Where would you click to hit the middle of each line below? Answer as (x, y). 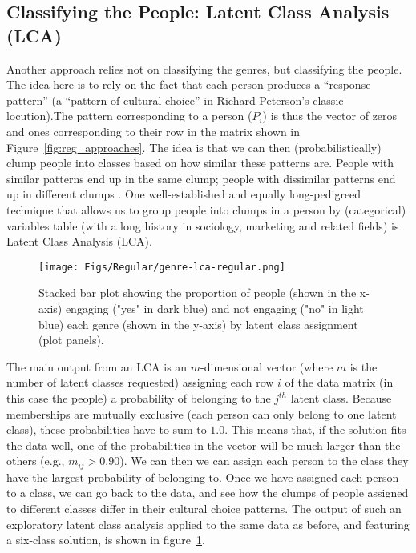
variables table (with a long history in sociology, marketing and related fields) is (203, 225)
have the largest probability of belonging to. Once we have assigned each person (203, 477)
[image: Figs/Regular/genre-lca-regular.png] (162, 267)
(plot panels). (71, 340)
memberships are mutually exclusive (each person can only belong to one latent (202, 413)
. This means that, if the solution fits (315, 429)
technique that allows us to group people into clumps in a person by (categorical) (206, 209)
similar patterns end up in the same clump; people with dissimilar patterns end (201, 178)
